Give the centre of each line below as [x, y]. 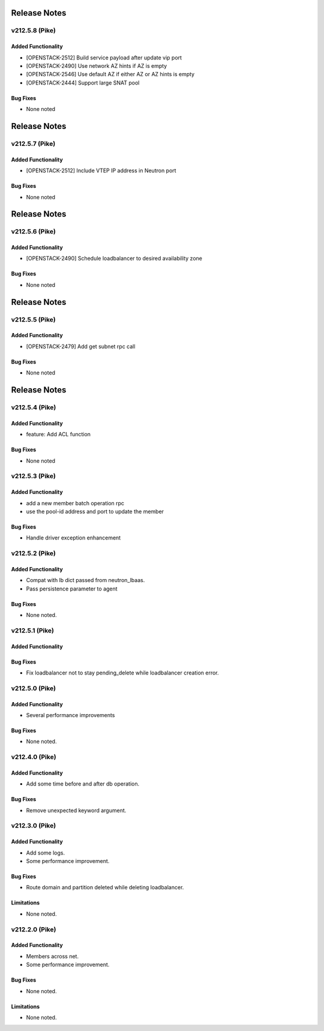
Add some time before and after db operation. [83, 784]
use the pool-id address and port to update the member [95, 511]
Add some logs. [46, 853]
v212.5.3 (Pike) [34, 476]
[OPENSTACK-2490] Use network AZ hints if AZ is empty [97, 65]
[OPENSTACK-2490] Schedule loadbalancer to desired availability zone [114, 259]
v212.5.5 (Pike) [34, 319]
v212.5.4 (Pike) [34, 407]
